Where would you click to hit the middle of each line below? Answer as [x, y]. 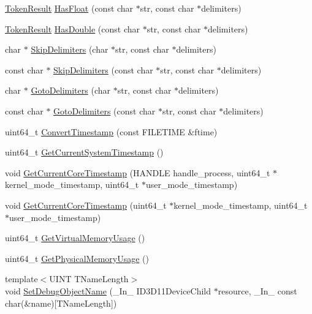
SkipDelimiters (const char [103, 69]
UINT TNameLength [89, 279]
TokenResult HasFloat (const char [69, 8]
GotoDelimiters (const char [105, 110]
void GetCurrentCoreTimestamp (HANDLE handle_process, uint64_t [138, 172]
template [21, 279]
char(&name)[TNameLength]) [61, 303]
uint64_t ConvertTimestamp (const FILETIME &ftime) [111, 131]
